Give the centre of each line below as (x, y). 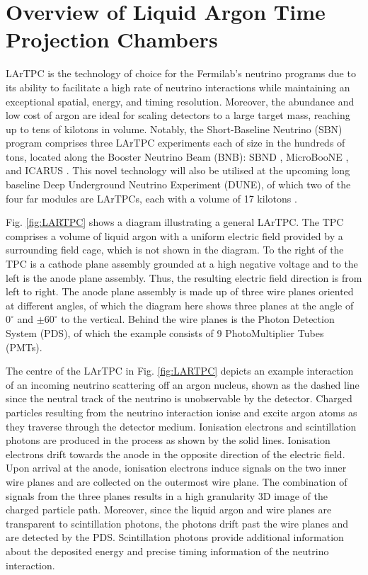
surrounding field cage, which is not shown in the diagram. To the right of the (175, 250)
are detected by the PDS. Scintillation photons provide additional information (175, 537)
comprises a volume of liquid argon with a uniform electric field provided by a (174, 235)
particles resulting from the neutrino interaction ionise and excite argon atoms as (182, 412)
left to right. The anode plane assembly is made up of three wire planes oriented (180, 291)
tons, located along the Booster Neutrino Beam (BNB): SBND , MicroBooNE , (177, 156)
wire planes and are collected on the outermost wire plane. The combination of (177, 481)
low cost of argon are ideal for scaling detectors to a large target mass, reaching (178, 115)
